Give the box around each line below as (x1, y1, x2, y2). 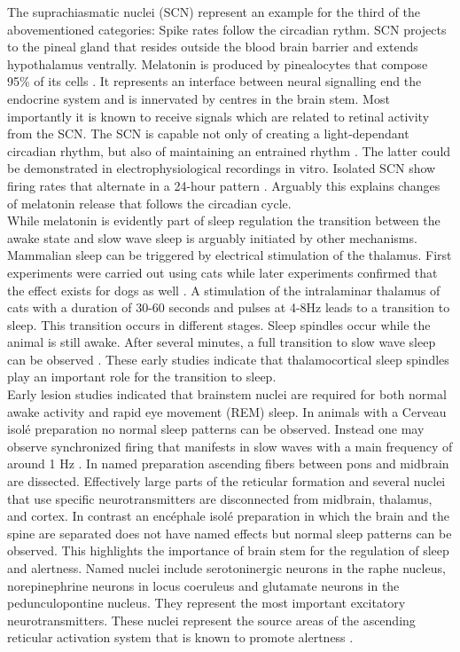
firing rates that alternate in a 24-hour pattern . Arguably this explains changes (7, 176, 441, 194)
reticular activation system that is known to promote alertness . (7, 628, 354, 647)
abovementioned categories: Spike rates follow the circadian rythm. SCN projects (7, 20, 447, 38)
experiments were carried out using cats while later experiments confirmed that (7, 263, 438, 281)
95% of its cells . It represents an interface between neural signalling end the (7, 72, 422, 90)
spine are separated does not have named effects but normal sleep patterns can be (7, 523, 452, 542)
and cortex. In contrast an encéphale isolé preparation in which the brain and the (7, 507, 449, 525)
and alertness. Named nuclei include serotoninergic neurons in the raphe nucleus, (7, 559, 446, 577)
